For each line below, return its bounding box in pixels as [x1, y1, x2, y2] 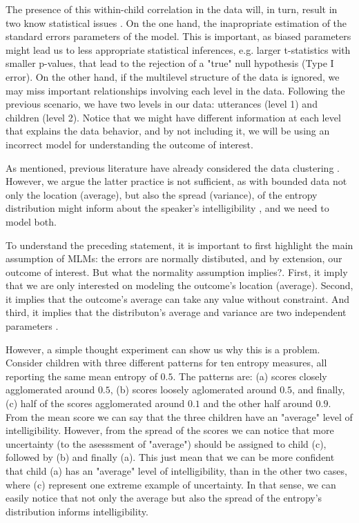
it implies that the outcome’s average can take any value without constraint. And [6, 291, 350, 306]
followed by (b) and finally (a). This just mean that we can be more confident [6, 450, 335, 464]
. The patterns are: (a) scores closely [173, 368, 327, 383]
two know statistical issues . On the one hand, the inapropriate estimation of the [6, 15, 347, 30]
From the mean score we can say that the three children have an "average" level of [6, 409, 353, 424]
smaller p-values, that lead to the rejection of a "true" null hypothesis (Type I [6, 56, 334, 70]
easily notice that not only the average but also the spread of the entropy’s [6, 491, 322, 505]
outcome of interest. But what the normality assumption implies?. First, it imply [6, 264, 348, 279]
